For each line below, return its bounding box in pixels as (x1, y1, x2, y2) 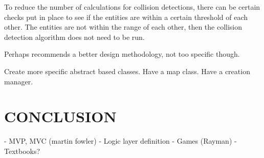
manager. (4, 76, 33, 86)
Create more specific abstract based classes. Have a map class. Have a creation (4, 65, 250, 76)
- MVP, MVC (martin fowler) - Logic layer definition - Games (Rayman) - (4, 136, 237, 146)
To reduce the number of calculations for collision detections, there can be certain (4, 2, 260, 12)
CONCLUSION (4, 106, 117, 127)
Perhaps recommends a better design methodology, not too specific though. (4, 49, 240, 59)
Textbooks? (4, 145, 40, 156)
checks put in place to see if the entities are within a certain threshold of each (4, 11, 248, 22)
